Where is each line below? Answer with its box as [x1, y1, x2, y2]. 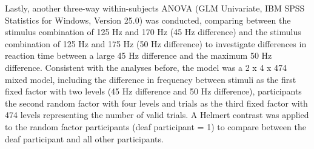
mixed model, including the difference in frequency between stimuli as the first [5, 73, 296, 85]
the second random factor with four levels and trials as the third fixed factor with [5, 96, 308, 109]
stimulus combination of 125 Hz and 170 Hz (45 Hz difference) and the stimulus [5, 25, 301, 38]
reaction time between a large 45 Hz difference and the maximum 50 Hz [5, 49, 272, 62]
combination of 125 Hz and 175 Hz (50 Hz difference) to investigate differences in [5, 37, 307, 50]
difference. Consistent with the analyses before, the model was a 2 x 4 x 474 [5, 61, 287, 73]
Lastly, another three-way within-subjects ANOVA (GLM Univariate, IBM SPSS [5, 2, 305, 14]
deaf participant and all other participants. [5, 132, 164, 145]
